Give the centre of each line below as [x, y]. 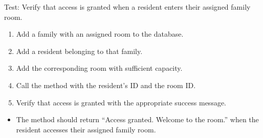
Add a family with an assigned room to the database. [100, 34]
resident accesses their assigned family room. [86, 129]
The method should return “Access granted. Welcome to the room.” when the [137, 119]
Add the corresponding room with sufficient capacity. [99, 68]
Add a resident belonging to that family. [79, 51]
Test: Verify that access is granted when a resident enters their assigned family [127, 7]
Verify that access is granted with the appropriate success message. [121, 102]
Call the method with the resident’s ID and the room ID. [106, 85]
